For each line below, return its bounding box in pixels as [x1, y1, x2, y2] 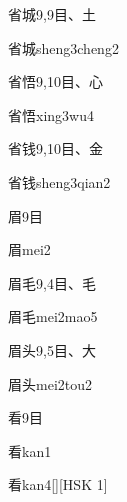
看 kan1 [8, 440, 52, 461]
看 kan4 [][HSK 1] [8, 474, 108, 495]
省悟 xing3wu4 [8, 104, 94, 125]
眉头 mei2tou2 [8, 373, 92, 394]
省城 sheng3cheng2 [8, 37, 119, 58]
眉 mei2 [8, 239, 51, 260]
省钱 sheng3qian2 [8, 171, 111, 192]
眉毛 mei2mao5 [8, 306, 98, 327]
